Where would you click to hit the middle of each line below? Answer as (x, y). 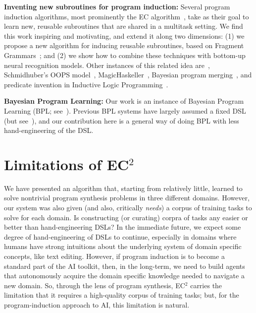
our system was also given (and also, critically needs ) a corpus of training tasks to (128, 208)
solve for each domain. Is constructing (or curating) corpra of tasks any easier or (126, 217)
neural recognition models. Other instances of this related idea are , (107, 65)
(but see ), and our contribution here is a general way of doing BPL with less (122, 120)
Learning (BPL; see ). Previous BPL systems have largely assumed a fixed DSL (125, 110)
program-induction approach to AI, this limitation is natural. (97, 304)
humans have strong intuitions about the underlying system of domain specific (123, 246)
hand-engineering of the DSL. (49, 130)
